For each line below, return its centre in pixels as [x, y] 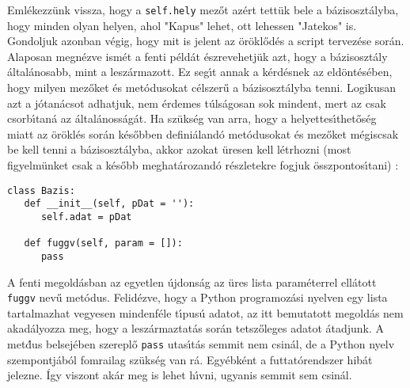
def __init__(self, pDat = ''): [109, 204]
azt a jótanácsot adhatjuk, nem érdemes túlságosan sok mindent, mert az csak [197, 103]
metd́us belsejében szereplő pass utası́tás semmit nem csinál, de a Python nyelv [201, 343]
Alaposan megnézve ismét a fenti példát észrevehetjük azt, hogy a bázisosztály [197, 56]
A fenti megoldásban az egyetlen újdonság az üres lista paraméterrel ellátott [192, 281]
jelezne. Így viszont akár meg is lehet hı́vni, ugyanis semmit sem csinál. [180, 375]
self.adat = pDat [86, 217]
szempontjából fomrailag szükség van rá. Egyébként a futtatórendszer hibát [190, 359]
